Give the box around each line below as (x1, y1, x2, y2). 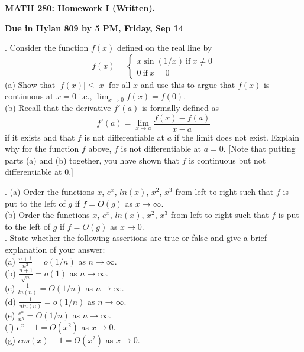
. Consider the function (5, 41, 89, 54)
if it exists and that (5, 131, 75, 143)
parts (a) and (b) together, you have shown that (5, 154, 180, 166)
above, (88, 142, 112, 155)
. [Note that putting (223, 142, 296, 155)
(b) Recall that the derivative (5, 101, 111, 113)
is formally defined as (141, 101, 219, 113)
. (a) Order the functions (5, 185, 95, 197)
